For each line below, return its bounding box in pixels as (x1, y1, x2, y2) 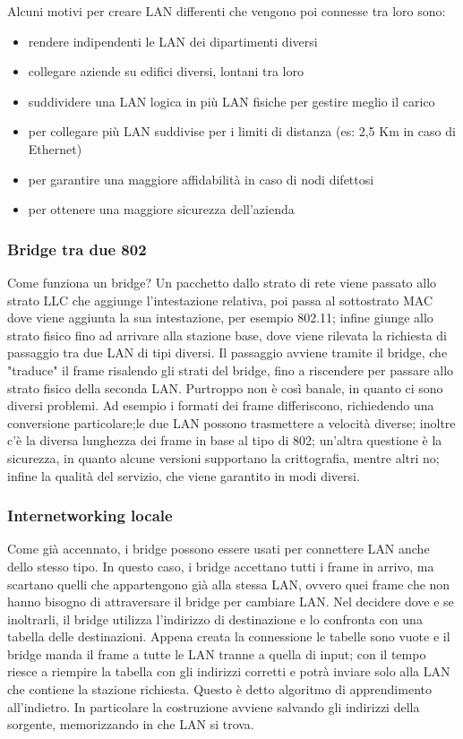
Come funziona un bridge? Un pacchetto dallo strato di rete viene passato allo (7, 272, 437, 291)
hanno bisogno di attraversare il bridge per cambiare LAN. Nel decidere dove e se (7, 592, 454, 611)
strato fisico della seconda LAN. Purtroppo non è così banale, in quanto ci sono (7, 378, 443, 397)
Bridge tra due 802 (7, 237, 147, 260)
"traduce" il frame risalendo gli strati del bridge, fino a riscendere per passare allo (7, 360, 454, 379)
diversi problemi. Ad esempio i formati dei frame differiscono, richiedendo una (7, 396, 434, 415)
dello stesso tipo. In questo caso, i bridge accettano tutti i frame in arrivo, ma (7, 556, 434, 575)
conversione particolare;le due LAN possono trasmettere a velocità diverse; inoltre (7, 413, 456, 432)
